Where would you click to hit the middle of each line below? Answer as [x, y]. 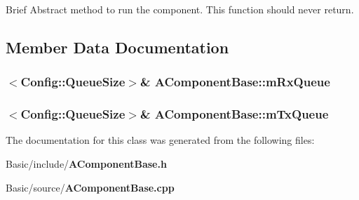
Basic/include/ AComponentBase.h [86, 164]
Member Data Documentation [117, 47]
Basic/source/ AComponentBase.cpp [90, 187]
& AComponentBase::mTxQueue [234, 114]
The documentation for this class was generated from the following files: [160, 140]
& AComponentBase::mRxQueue [235, 82]
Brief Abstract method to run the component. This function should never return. [180, 9]
